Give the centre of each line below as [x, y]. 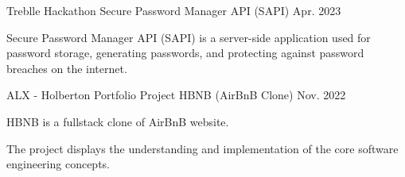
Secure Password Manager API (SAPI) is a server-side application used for [189, 37]
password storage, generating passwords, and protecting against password [185, 53]
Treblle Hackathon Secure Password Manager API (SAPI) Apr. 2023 [174, 10]
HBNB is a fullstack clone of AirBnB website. [118, 121]
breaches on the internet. [67, 68]
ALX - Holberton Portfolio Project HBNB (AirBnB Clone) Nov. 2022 [176, 95]
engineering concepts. [58, 164]
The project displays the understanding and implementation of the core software [202, 148]
